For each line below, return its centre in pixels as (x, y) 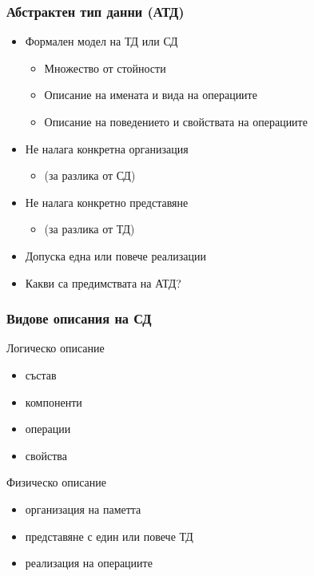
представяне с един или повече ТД (109, 536)
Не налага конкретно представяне (107, 202)
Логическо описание (56, 348)
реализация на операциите (89, 563)
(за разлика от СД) (90, 175)
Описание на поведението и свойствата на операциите (176, 121)
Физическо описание (56, 482)
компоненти (54, 401)
